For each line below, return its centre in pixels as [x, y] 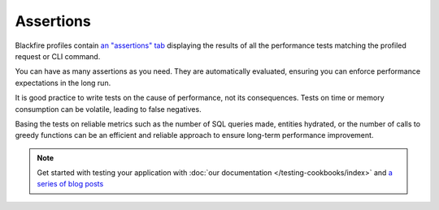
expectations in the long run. [63, 83]
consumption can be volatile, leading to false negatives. [109, 109]
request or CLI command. [58, 56]
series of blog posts [70, 184]
